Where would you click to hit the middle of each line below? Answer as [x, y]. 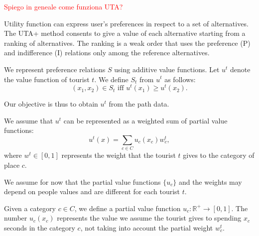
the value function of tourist [47, 79]
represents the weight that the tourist [119, 155]
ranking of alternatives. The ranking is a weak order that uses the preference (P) [127, 43]
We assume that [29, 120]
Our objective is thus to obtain [51, 104]
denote [240, 69]
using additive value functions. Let [167, 69]
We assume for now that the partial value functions [82, 181]
